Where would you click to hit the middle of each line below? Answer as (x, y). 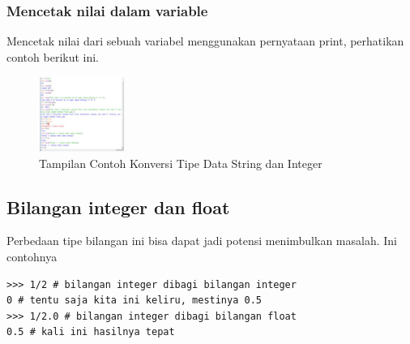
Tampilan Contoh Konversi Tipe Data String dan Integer (181, 163)
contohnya (32, 256)
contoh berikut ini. (53, 56)
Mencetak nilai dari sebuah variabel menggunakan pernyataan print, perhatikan (205, 41)
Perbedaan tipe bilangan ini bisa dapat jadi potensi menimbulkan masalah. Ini (202, 241)
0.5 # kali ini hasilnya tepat (91, 332)
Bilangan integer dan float (118, 206)
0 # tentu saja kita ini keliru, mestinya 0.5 (134, 301)
